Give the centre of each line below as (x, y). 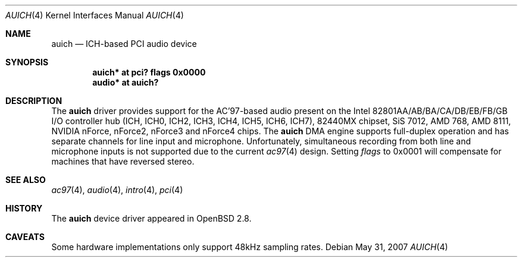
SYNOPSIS (27, 62)
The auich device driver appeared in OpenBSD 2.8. (151, 218)
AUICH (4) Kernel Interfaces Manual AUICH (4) (95, 15)
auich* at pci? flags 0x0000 (149, 72)
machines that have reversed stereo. (123, 161)
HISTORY (24, 208)
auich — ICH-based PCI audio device (124, 44)
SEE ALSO (26, 180)
